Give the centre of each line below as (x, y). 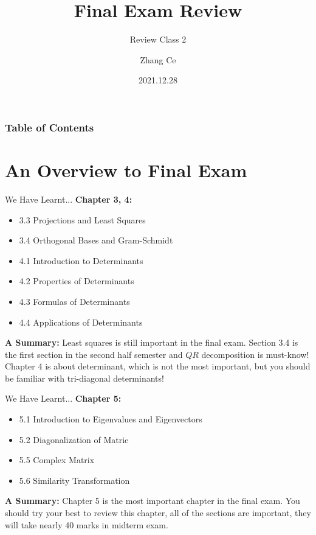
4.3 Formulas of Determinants (74, 301)
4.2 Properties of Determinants (77, 281)
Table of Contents (50, 127)
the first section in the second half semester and (94, 354)
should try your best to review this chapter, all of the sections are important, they (158, 513)
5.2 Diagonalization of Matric (74, 439)
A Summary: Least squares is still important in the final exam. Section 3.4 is (152, 342)
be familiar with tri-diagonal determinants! (84, 378)
